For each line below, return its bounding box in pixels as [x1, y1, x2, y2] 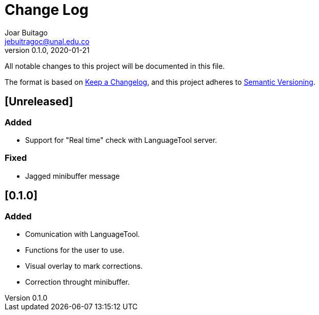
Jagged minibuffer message [25, 171, 120, 180]
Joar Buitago [5, 28, 48, 37]
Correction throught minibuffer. [25, 277, 130, 286]
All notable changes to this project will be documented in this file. [5, 61, 225, 70]
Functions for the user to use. [25, 245, 125, 254]
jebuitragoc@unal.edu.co [5, 36, 90, 46]
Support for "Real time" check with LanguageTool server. [25, 135, 217, 144]
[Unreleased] [5, 95, 73, 108]
